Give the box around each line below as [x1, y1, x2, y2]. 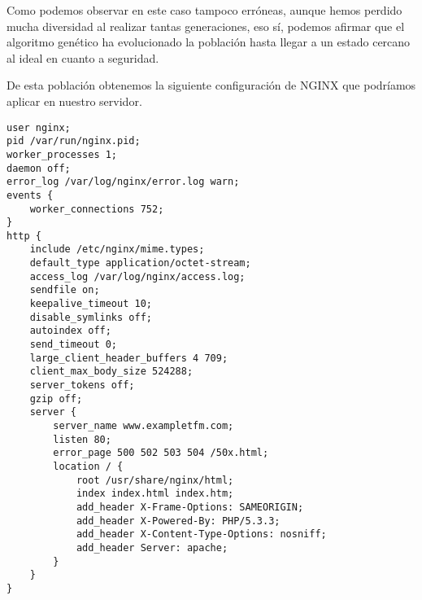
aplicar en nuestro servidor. [7, 92, 142, 109]
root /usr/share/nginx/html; [76, 474, 234, 486]
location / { [53, 460, 124, 472]
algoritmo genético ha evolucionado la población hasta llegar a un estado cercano [7, 33, 411, 50]
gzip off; [29, 392, 83, 405]
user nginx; [7, 121, 71, 134]
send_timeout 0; [29, 339, 118, 351]
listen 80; [53, 433, 111, 445]
